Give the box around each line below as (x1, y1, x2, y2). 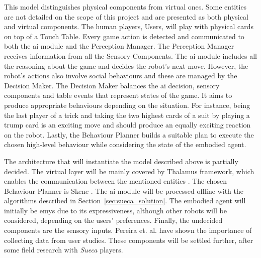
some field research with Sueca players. (4, 244, 123, 255)
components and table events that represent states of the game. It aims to (4, 90, 232, 100)
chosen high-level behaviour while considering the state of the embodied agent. (4, 139, 246, 150)
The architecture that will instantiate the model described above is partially (4, 156, 238, 166)
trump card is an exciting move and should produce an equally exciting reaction (4, 119, 251, 130)
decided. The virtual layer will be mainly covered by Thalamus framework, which (4, 166, 254, 176)
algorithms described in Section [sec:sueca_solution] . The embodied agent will (4, 195, 246, 206)
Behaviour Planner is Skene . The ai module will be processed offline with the (4, 185, 243, 196)
